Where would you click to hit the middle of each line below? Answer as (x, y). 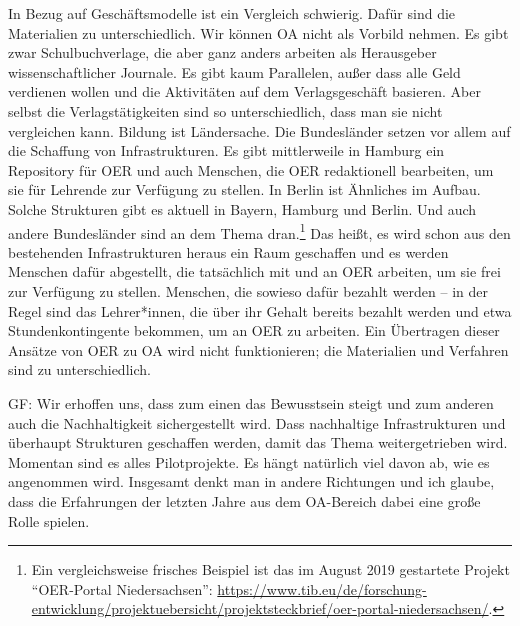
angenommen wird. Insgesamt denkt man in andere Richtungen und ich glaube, (251, 481)
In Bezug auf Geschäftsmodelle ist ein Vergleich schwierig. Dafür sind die (232, 13)
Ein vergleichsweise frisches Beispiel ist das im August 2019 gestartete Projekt (270, 569)
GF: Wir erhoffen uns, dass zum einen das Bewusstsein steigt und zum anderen (251, 402)
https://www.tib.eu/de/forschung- (322, 588)
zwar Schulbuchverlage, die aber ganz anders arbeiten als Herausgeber (222, 52)
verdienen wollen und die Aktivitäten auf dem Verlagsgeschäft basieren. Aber (244, 91)
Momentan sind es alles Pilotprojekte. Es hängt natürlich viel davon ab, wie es (249, 461)
